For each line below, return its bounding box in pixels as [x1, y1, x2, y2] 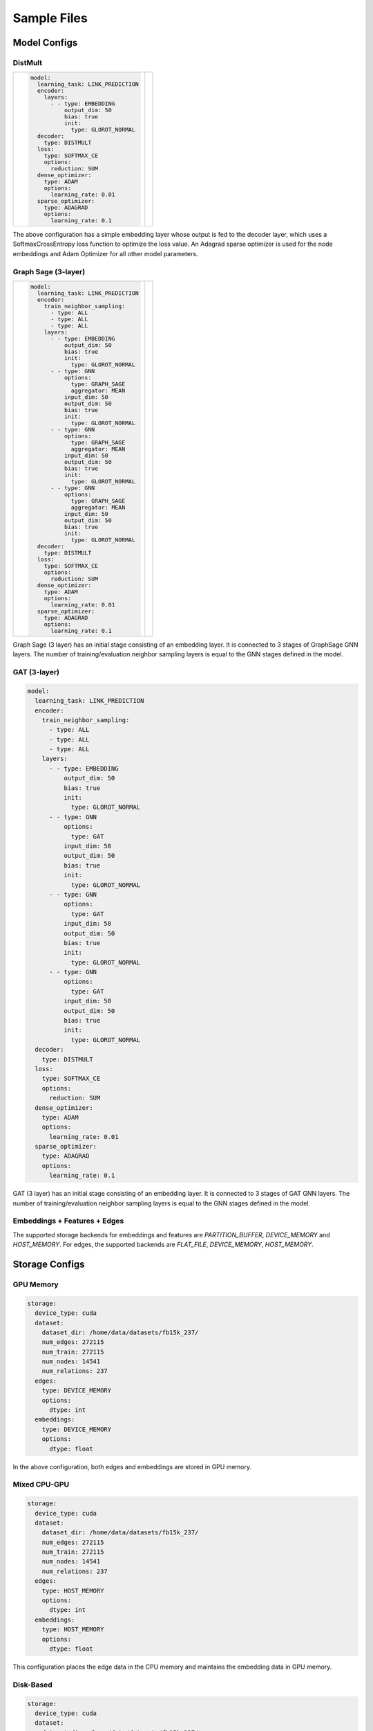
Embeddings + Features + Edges [12, 1216, 124, 1226]
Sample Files [12, 10, 88, 26]
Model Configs [12, 37, 78, 48]
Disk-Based [12, 1680, 53, 1689]
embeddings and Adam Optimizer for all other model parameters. [12, 249, 198, 258]
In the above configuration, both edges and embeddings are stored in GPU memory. [12, 1462, 252, 1471]
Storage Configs [12, 1258, 86, 1270]
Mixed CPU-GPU [12, 1480, 69, 1489]
